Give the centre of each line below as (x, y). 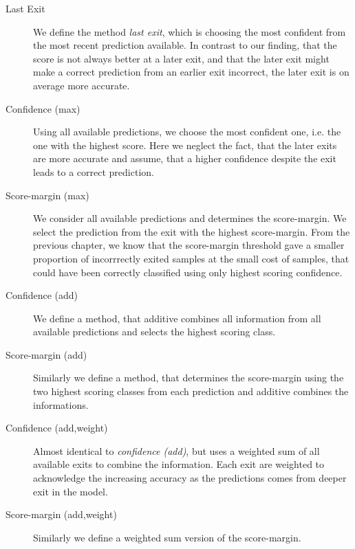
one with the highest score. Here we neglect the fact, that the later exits (185, 145)
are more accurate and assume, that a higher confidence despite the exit (185, 158)
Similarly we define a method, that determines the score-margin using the (189, 378)
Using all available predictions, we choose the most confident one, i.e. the (187, 132)
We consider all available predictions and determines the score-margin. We (190, 218)
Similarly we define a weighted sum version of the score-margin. (167, 537)
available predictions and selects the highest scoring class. (154, 332)
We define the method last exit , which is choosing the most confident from (190, 31)
